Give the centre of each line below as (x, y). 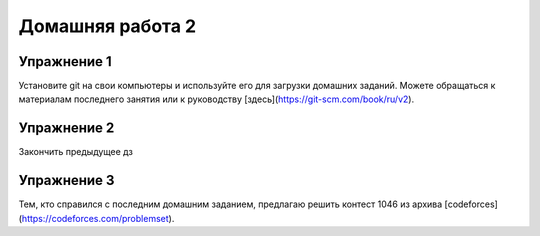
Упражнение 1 (65, 61)
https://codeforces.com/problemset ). (98, 218)
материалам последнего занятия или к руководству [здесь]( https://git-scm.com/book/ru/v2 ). (216, 99)
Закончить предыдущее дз (76, 152)
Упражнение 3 (66, 180)
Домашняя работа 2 (107, 26)
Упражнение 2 (66, 128)
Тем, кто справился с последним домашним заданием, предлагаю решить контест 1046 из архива (230, 204)
